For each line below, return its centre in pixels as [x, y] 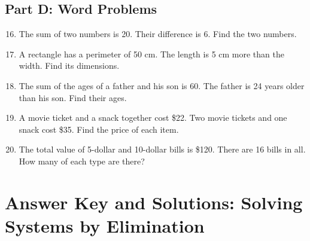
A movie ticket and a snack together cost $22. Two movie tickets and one [153, 118]
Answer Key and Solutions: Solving [154, 202]
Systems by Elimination [105, 225]
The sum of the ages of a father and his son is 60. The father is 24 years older [162, 85]
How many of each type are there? [82, 161]
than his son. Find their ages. [73, 97]
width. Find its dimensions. [69, 65]
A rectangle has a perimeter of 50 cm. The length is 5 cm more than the [151, 54]
